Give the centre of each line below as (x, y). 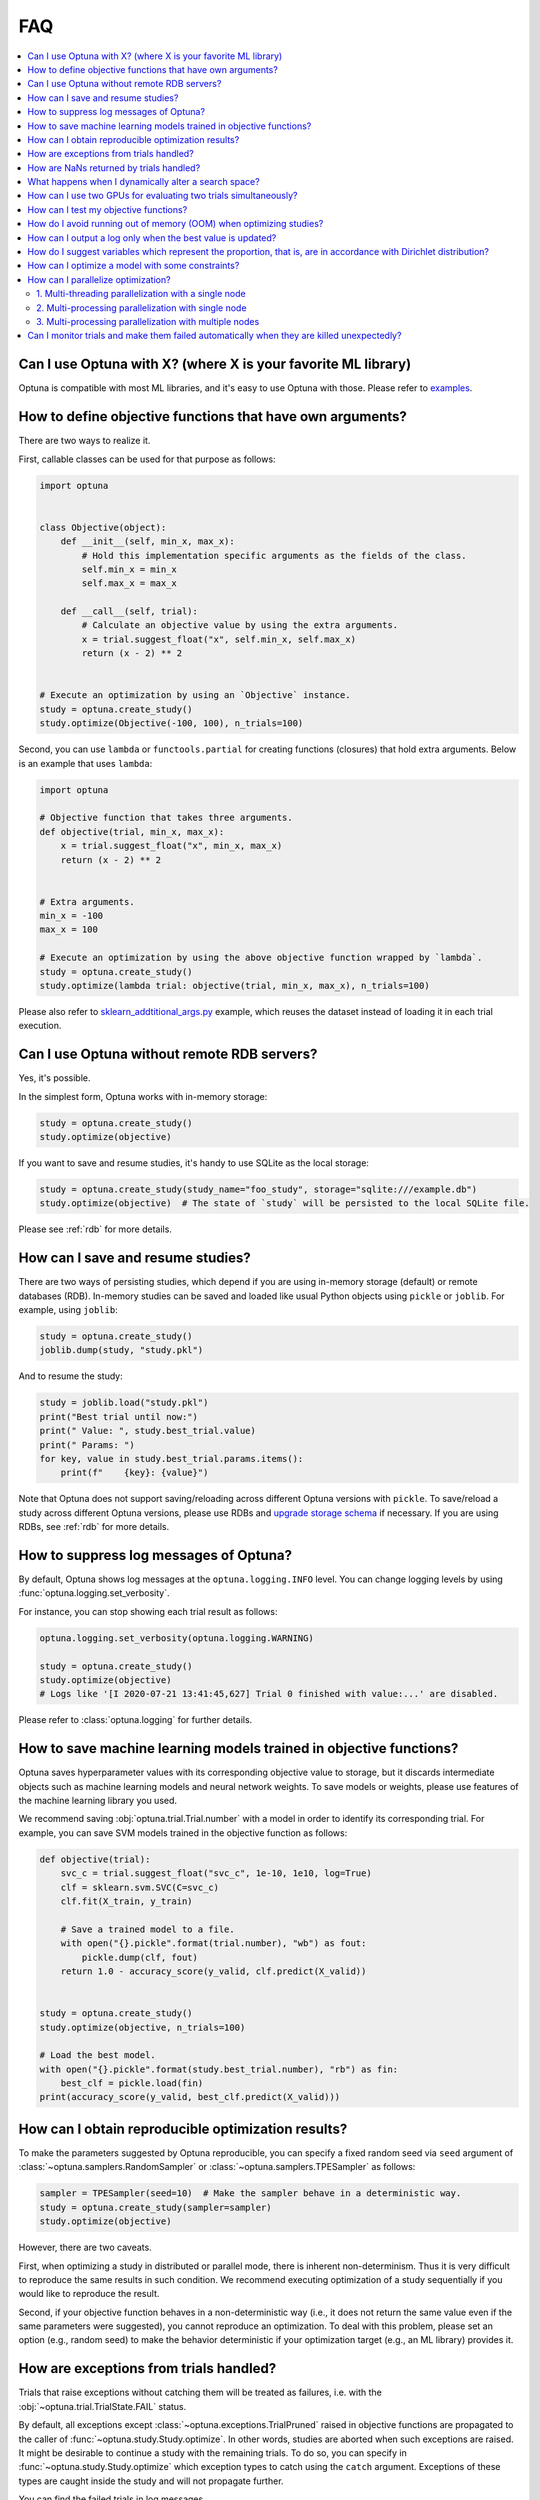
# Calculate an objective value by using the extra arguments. (240, 625)
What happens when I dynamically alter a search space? (143, 182)
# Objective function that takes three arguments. (166, 818)
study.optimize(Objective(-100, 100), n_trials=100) (171, 723)
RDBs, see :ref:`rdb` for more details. (94, 1527)
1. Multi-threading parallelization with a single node (141, 294)
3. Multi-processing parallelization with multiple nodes (148, 321)
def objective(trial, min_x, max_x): (132, 831)
